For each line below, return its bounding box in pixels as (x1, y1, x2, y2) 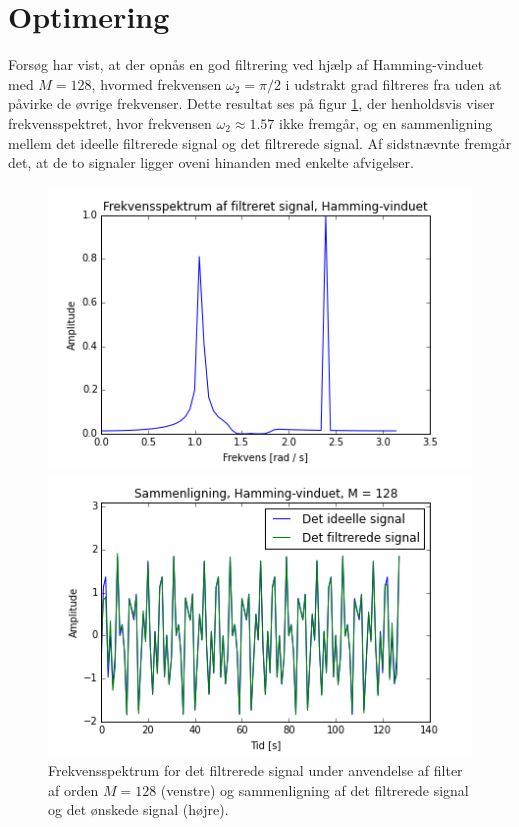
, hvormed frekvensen (91, 73, 222, 94)
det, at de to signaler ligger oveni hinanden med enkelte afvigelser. (8, 152, 414, 173)
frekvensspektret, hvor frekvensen (8, 112, 212, 133)
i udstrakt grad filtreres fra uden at (285, 73, 502, 94)
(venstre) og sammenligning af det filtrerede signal (160, 779, 469, 800)
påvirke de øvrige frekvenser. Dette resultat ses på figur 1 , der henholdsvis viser (8, 93, 495, 114)
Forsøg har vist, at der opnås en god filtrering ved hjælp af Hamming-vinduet (8, 54, 484, 75)
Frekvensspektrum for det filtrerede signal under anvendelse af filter (48, 760, 463, 781)
